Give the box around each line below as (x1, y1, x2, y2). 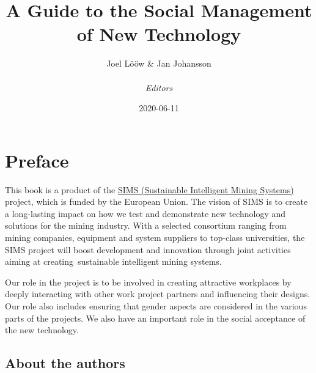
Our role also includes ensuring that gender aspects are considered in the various (5, 299, 307, 312)
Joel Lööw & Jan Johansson (106, 57, 211, 70)
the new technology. (5, 323, 79, 336)
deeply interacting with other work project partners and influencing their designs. (5, 287, 310, 300)
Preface (5, 147, 69, 172)
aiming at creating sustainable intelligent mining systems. (5, 255, 222, 268)
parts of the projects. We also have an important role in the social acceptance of (5, 311, 306, 324)
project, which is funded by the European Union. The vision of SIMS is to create (5, 195, 308, 208)
